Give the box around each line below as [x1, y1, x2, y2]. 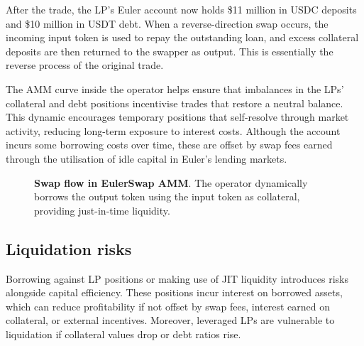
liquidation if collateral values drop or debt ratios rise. [6, 326, 241, 341]
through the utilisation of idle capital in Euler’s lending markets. [6, 151, 287, 166]
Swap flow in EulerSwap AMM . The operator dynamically [34, 175, 308, 190]
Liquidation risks [6, 237, 132, 259]
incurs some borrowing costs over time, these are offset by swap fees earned [6, 137, 333, 152]
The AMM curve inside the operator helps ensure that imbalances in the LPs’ [6, 81, 344, 96]
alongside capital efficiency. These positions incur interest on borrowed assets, [6, 285, 343, 300]
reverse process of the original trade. [6, 58, 164, 72]
